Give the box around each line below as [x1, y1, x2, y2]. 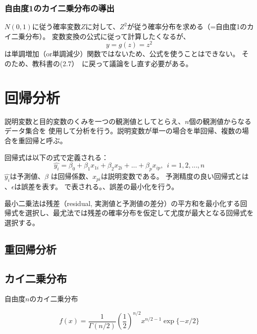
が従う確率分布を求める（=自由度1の [127, 21, 247, 32]
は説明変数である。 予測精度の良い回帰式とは [101, 171, 249, 181]
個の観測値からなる [189, 116, 252, 126]
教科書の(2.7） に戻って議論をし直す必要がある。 [32, 58, 193, 69]
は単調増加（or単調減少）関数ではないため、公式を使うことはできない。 [4, 48, 240, 59]
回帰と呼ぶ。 [25, 135, 67, 145]
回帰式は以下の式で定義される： [4, 152, 108, 162]
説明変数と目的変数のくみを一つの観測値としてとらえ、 [4, 116, 185, 126]
